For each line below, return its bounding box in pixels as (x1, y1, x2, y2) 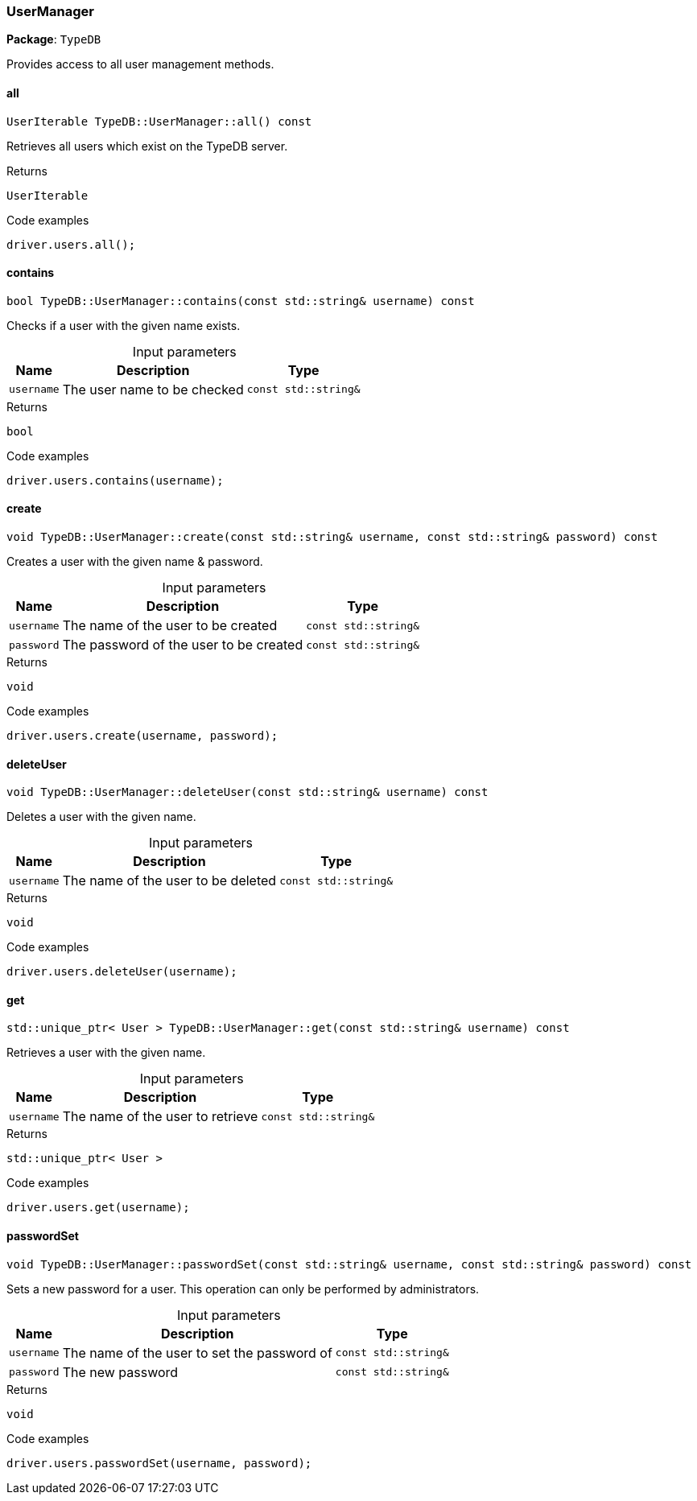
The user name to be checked (62, 381, 244, 398)
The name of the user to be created (62, 617, 278, 634)
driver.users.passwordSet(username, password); (6, 1456, 312, 1470)
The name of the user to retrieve (62, 1108, 258, 1125)
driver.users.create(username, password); (6, 729, 278, 743)
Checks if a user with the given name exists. (6, 318, 241, 332)
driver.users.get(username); (6, 1201, 190, 1214)
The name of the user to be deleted (62, 872, 277, 889)
